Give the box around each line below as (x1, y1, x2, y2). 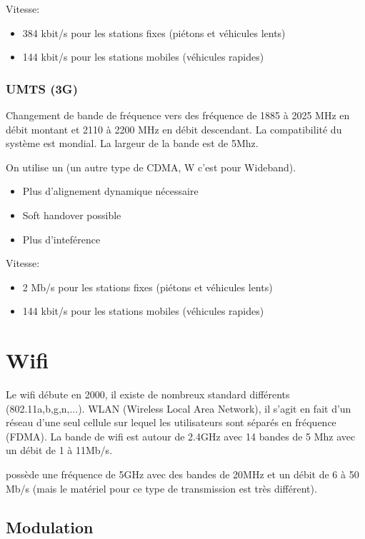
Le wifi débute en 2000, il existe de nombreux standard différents (6, 387, 290, 402)
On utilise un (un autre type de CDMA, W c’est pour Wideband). (6, 159, 296, 174)
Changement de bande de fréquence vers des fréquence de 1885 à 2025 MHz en (6, 108, 350, 122)
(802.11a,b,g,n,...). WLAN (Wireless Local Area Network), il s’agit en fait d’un (6, 401, 351, 415)
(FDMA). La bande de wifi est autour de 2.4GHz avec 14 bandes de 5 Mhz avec (6, 428, 356, 443)
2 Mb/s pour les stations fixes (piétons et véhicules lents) (22, 279, 273, 294)
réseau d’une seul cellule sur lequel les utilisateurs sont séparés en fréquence (6, 415, 336, 430)
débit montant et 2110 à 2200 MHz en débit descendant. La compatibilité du (6, 121, 342, 136)
